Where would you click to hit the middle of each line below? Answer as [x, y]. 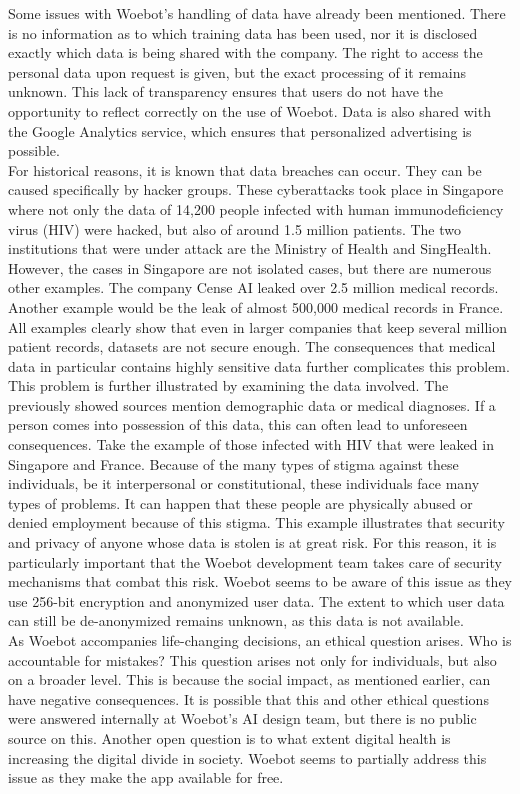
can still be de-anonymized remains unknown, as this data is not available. [236, 620]
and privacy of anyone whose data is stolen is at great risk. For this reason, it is [252, 542]
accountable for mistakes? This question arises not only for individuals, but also [252, 659]
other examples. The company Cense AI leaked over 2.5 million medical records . [253, 287]
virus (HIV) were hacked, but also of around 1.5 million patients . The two [235, 228]
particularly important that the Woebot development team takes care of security [255, 561]
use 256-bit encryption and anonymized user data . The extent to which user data [256, 600]
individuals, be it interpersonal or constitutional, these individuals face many [244, 483]
